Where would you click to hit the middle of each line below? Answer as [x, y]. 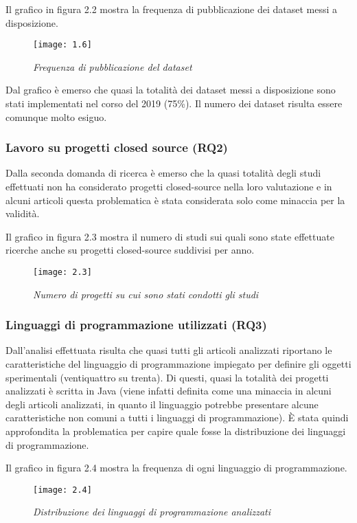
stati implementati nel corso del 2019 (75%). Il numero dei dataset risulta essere [174, 103]
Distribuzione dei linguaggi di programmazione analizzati [152, 512]
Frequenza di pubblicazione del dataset [113, 66]
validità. [23, 213]
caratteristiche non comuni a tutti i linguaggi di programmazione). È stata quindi [177, 418]
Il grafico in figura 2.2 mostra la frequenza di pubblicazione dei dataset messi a [172, 9]
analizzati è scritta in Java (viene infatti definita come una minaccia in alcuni [169, 391]
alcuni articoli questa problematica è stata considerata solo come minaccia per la [175, 200]
